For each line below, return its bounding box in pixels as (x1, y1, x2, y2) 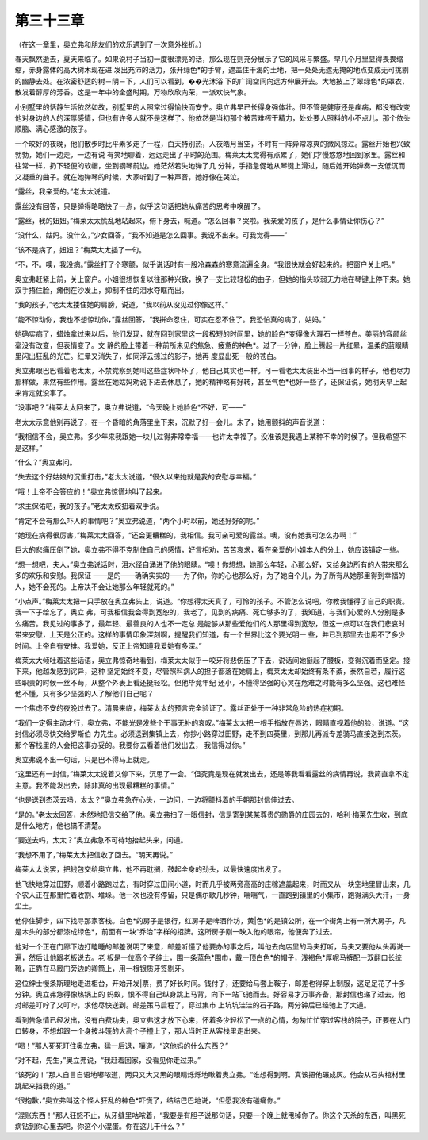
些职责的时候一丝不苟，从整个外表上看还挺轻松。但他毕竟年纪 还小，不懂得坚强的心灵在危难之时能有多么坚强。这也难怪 (14, 677, 406, 687)
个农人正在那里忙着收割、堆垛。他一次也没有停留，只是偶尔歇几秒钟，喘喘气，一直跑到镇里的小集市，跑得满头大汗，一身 (14, 890, 411, 899)
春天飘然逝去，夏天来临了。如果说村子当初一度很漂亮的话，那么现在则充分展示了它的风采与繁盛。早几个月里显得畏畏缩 (14, 54, 403, 64)
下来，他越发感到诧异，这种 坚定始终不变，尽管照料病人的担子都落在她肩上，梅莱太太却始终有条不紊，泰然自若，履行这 (14, 667, 406, 676)
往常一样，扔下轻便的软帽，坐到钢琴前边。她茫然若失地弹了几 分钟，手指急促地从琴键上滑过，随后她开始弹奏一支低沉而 (14, 161, 406, 171)
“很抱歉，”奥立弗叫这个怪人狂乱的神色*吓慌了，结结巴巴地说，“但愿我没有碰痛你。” (14, 1096, 281, 1105)
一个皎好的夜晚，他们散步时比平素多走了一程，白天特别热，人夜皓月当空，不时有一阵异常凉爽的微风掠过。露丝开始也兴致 (14, 139, 411, 148)
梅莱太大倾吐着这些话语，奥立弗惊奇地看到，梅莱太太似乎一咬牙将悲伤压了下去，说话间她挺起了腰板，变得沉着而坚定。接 (14, 655, 411, 664)
